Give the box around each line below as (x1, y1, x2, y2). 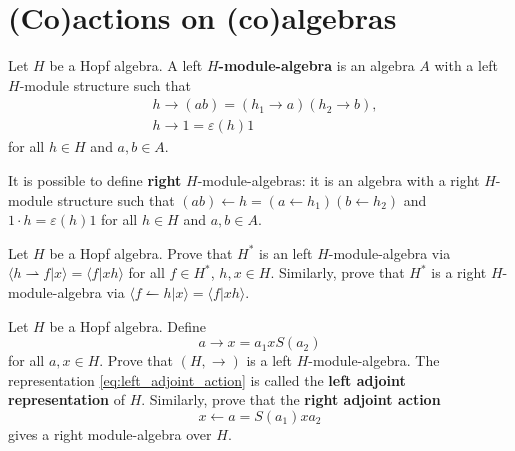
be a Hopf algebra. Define (49, 315, 206, 336)
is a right (431, 262, 487, 283)
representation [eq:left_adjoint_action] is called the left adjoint (8, 369, 406, 390)
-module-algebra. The (308, 350, 440, 371)
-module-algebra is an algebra (218, 55, 415, 76)
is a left (246, 350, 292, 371)
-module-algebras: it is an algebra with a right (197, 169, 480, 190)
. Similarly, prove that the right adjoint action (141, 389, 441, 410)
